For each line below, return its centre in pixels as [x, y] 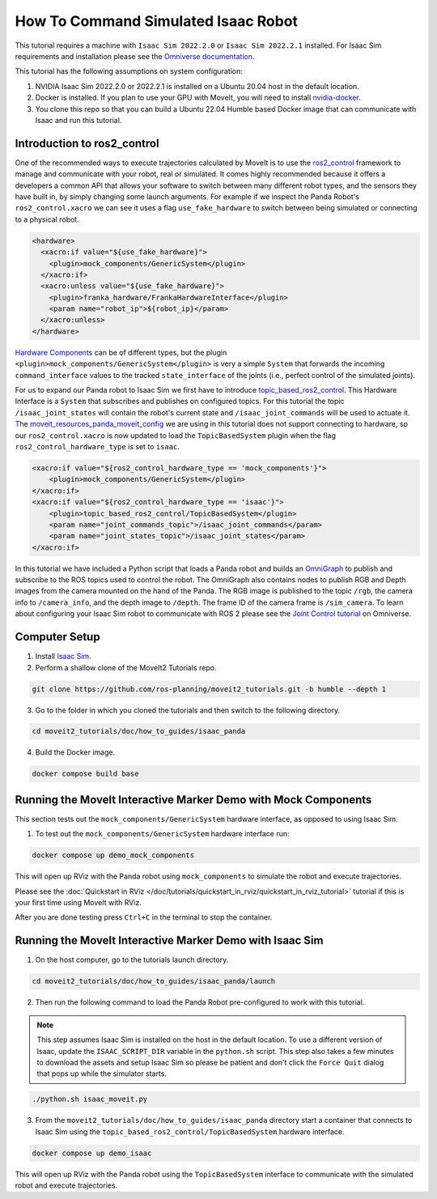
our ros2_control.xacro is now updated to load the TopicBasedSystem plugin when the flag [175, 435]
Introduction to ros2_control [87, 143]
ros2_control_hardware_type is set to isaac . [97, 446]
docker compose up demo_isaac [92, 1153]
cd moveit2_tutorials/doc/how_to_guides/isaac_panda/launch [154, 981]
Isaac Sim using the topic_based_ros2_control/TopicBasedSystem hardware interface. [190, 1131]
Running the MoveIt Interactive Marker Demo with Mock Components [193, 799]
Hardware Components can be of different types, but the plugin [121, 352]
